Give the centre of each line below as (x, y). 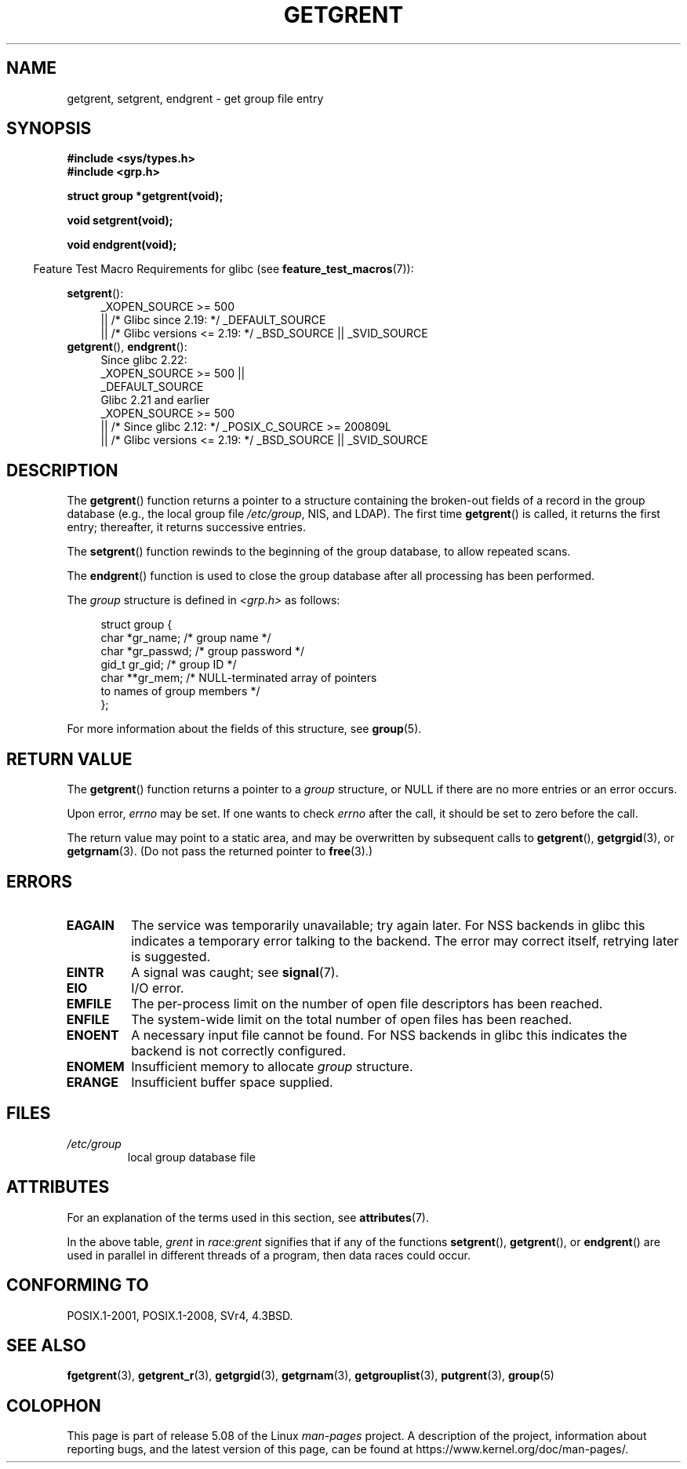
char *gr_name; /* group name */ (186, 638)
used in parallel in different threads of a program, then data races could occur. (269, 1255)
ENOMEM (95, 1066)
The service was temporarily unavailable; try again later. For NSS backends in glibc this (388, 925)
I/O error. (158, 988)
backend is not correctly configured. (238, 1050)
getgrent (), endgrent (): (127, 347)
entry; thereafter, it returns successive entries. (186, 527)
